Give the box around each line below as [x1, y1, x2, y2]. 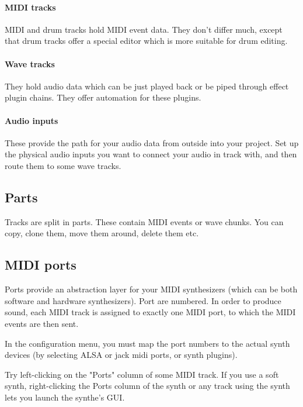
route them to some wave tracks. [5, 159, 121, 171]
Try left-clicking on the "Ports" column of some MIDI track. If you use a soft [5, 368, 279, 380]
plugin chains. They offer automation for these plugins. [5, 91, 201, 104]
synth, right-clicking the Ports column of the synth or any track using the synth [5, 380, 290, 392]
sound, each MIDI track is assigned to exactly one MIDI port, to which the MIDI [5, 306, 296, 318]
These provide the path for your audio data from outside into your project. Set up [5, 136, 299, 149]
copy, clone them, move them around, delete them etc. [5, 227, 199, 239]
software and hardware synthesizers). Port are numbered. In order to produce [5, 294, 281, 306]
